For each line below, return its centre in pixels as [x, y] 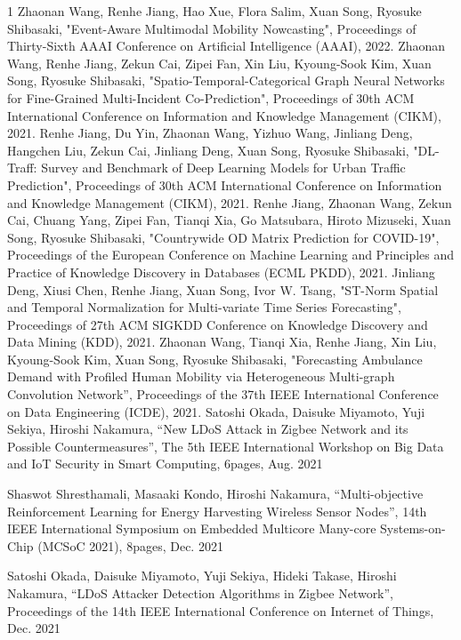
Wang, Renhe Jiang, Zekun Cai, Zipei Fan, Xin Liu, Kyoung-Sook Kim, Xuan [219, 63]
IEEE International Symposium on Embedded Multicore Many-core [192, 528]
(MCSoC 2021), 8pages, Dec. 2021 [130, 545]
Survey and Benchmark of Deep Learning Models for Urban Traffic [223, 168]
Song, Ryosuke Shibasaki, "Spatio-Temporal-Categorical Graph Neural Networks [226, 80]
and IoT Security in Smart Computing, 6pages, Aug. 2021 [165, 464]
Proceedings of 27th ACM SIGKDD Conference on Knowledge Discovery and [218, 324]
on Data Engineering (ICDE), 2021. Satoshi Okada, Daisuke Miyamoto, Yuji [216, 411]
